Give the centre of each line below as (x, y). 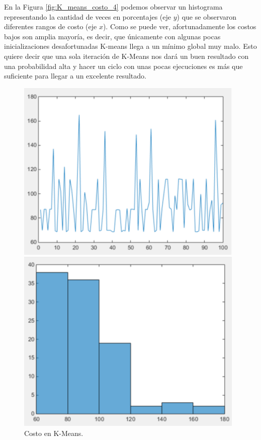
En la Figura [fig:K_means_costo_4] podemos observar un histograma (113, 7)
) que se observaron (207, 16)
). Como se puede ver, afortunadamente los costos (180, 26)
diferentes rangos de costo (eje (51, 26)
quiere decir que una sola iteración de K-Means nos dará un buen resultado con (126, 56)
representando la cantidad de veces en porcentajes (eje (88, 16)
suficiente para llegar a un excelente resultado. (75, 76)
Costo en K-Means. (54, 433)
